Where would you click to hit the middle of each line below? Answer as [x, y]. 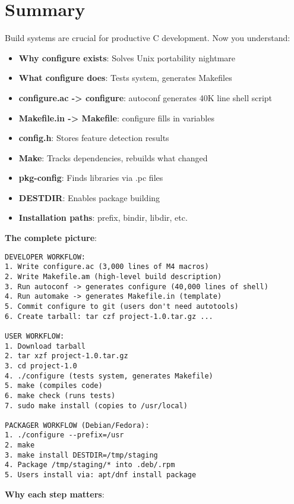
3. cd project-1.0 [41, 366]
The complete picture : [51, 238]
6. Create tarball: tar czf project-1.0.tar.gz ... [109, 316]
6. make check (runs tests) [60, 395]
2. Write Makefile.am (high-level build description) [113, 276]
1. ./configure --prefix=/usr [64, 435]
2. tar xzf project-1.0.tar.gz [67, 356]
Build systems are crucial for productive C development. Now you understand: [148, 38]
